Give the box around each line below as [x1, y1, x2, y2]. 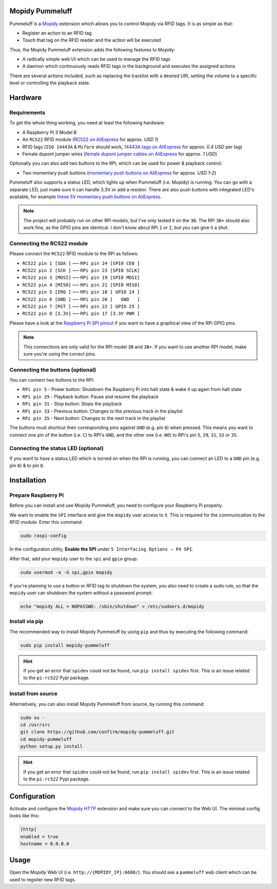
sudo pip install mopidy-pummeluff [20, 642, 110, 648]
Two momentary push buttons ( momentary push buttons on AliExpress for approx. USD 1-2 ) [22, 170, 216, 176]
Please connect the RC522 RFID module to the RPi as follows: [9, 251, 138, 257]
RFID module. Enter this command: [9, 519, 83, 525]
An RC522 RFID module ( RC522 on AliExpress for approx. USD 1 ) [22, 136, 159, 143]
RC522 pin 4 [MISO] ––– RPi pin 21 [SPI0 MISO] [22, 281, 141, 288]
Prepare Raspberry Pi [9, 492, 64, 499]
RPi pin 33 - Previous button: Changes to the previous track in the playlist [22, 408, 183, 414]
